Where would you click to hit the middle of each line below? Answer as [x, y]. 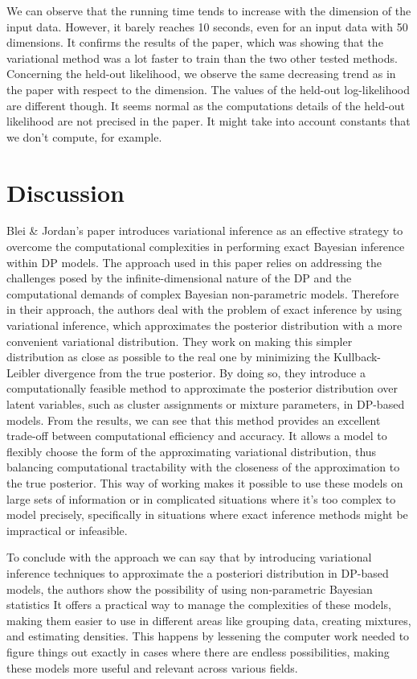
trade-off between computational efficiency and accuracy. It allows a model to [197, 436]
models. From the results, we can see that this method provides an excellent [194, 420]
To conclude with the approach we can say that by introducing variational [189, 557]
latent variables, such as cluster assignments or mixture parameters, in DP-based [206, 404]
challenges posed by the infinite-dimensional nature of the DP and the [179, 278]
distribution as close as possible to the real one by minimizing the [168, 357]
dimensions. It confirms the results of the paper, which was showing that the [195, 42]
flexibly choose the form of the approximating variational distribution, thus [192, 451]
